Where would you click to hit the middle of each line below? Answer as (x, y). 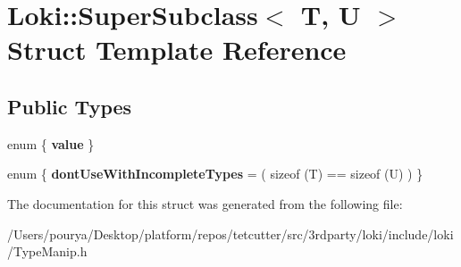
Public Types (70, 106)
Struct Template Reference (177, 50)
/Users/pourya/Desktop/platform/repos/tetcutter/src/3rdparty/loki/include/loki (230, 234)
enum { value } (51, 143)
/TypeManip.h (47, 251)
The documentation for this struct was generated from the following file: (205, 203)
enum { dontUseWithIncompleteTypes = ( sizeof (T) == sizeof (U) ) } (215, 174)
